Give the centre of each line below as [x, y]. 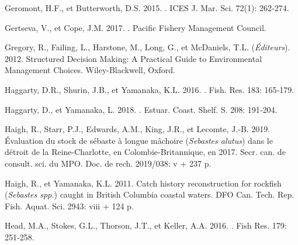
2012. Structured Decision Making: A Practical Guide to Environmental [134, 58]
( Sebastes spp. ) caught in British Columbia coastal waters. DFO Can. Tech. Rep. [150, 194]
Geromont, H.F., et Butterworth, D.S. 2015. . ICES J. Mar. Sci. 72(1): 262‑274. [147, 8]
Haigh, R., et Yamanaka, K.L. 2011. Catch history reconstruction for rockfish [143, 183]
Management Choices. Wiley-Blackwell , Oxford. [90, 70]
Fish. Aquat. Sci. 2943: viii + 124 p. [69, 206]
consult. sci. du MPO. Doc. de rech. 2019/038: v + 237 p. [108, 163]
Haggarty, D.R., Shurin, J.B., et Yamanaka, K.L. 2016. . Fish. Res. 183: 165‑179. [150, 89]
